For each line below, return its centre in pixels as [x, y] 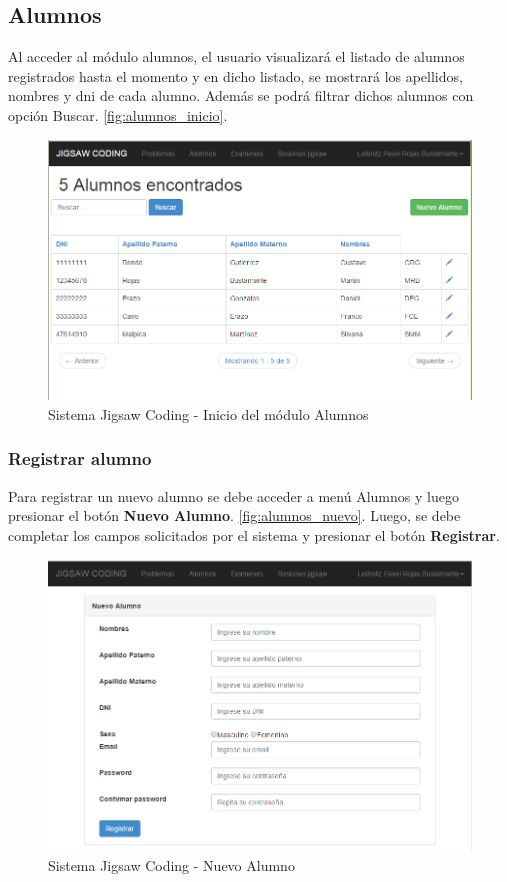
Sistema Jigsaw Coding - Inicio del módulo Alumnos [208, 413]
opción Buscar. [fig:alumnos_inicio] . [118, 114]
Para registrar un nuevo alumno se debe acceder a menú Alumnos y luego [233, 495]
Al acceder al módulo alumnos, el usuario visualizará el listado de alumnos [236, 56]
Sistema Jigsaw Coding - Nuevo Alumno [171, 865]
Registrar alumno [80, 458]
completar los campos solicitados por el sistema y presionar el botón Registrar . [254, 534]
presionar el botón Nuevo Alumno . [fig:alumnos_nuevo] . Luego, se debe [234, 515]
